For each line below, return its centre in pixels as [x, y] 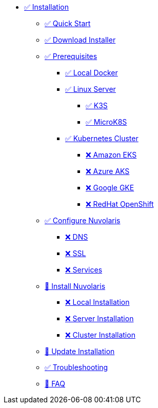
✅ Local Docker [92, 73]
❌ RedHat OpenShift [120, 204]
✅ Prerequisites [71, 56]
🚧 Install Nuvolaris [75, 286]
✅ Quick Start [68, 23]
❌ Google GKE [110, 188]
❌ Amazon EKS [111, 155]
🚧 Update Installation [80, 351]
